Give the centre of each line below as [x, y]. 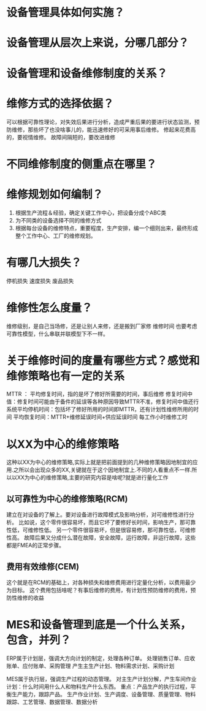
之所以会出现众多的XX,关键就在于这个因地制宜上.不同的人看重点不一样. [102, 470]
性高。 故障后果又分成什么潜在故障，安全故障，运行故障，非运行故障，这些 [101, 538]
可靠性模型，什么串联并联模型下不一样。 [57, 333]
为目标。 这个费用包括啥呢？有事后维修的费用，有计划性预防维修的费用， [98, 590]
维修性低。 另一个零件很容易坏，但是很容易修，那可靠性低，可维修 [112, 530]
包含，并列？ [39, 640]
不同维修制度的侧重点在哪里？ [82, 164]
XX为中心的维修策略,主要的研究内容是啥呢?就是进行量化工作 [93, 477]
